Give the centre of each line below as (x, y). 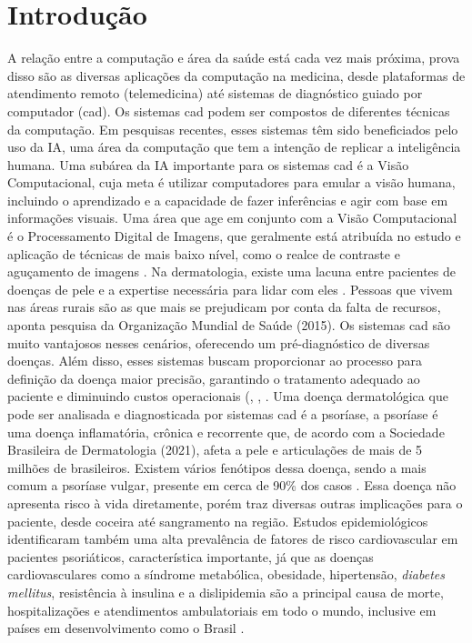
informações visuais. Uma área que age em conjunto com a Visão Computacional (232, 218)
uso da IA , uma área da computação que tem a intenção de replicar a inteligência (234, 147)
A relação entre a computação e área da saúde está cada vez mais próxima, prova (234, 58)
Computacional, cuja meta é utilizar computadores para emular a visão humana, (231, 182)
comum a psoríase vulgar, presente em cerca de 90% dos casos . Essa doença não (232, 485)
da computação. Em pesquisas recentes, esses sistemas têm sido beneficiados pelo (233, 129)
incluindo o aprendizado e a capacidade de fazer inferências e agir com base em (228, 200)
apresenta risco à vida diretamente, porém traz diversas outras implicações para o (235, 502)
